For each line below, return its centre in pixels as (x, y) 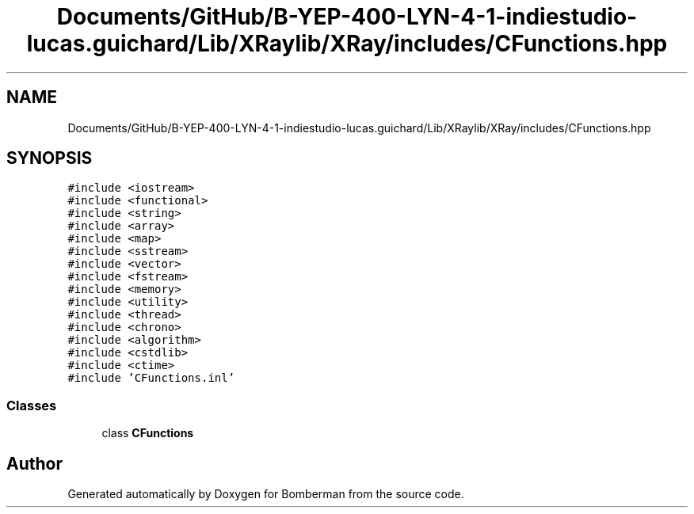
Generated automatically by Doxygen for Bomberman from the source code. (266, 494)
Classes (32, 405)
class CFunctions (148, 433)
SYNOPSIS (50, 158)
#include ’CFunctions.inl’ (151, 378)
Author (34, 463)
